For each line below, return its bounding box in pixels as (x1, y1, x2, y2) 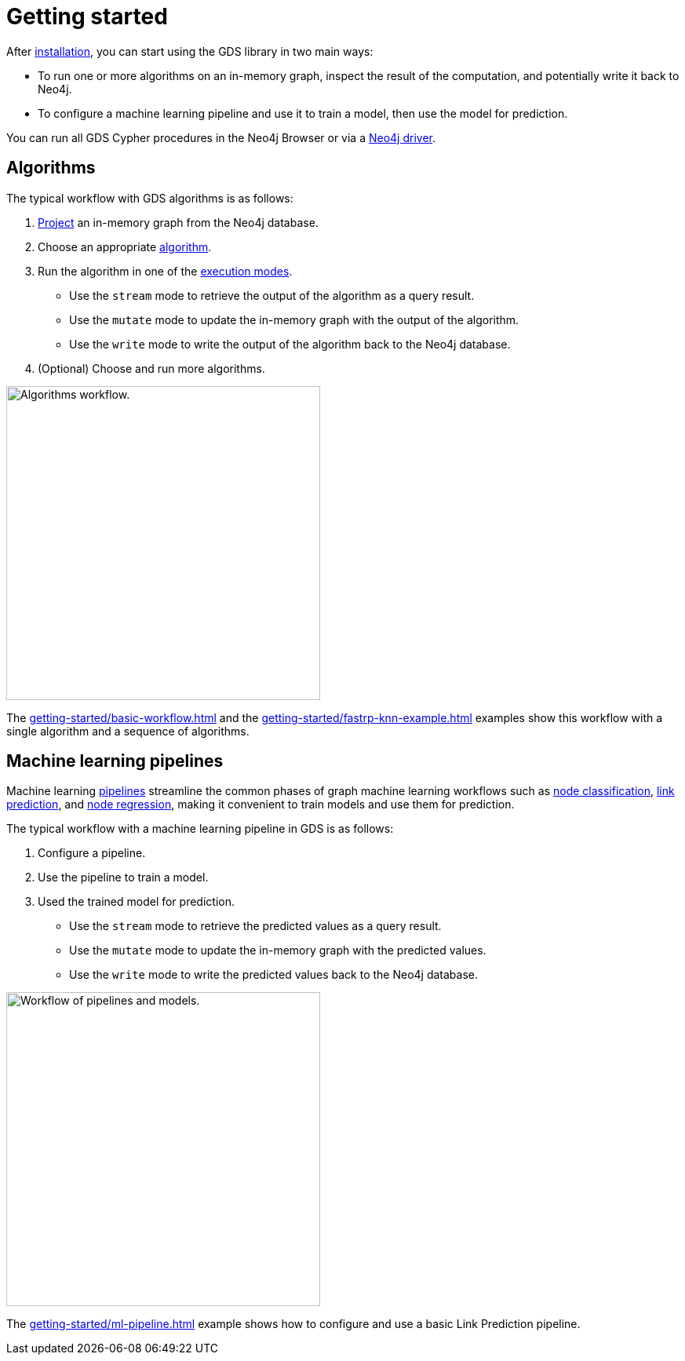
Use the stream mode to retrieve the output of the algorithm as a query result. (69, 288, 475, 302)
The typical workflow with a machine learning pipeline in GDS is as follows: (6, 822, 394, 836)
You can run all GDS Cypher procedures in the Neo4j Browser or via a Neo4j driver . (6, 130, 436, 144)
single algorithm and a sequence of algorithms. (6, 724, 250, 738)
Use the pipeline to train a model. (38, 870, 209, 885)
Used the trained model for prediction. (38, 895, 235, 909)
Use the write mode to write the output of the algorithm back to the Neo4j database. (69, 337, 511, 351)
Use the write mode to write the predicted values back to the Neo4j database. (69, 968, 478, 982)
